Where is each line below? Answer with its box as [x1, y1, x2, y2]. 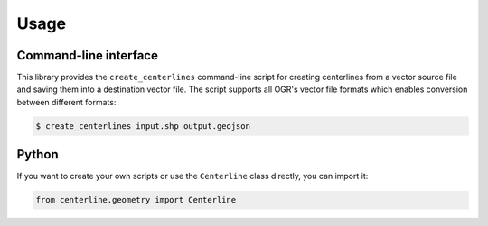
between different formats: [16, 96, 117, 107]
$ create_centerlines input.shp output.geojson [35, 121, 250, 131]
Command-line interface [16, 48, 158, 63]
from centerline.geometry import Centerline [35, 194, 237, 205]
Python [16, 147, 59, 162]
